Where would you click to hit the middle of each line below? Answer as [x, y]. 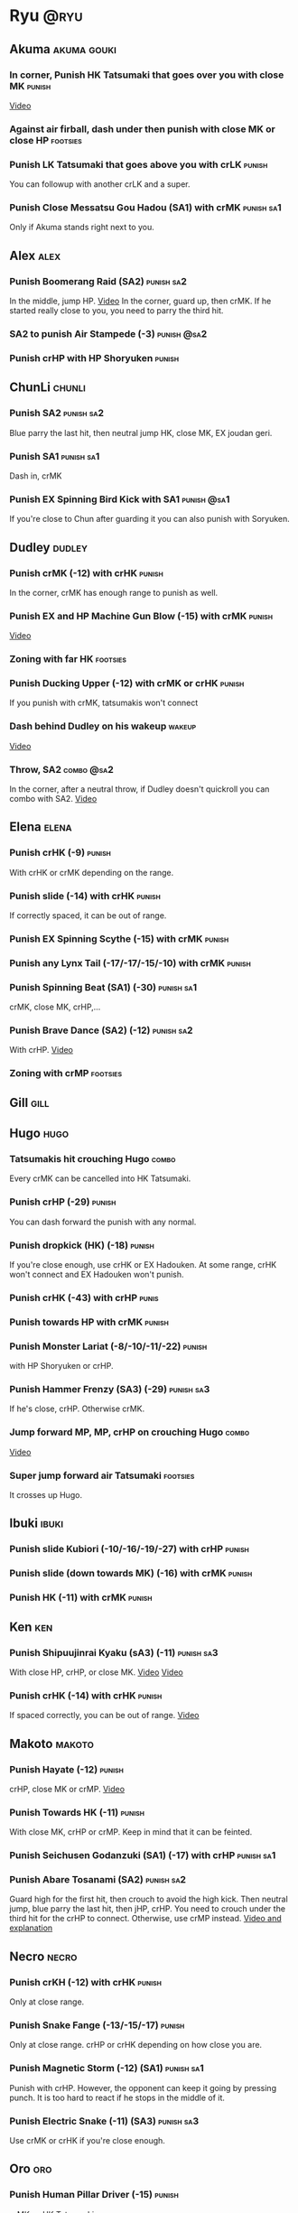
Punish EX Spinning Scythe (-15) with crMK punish [119, 938]
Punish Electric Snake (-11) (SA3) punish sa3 [104, 2121]
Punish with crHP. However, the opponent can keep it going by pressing [143, 2087]
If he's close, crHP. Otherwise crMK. [77, 1409]
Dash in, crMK [36, 476]
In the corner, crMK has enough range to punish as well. [114, 592]
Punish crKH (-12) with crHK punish [86, 1982]
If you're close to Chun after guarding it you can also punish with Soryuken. [150, 519]
